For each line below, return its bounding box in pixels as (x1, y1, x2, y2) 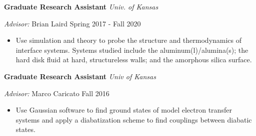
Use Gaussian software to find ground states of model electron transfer (15, 105, 232, 115)
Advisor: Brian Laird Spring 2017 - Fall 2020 (4, 18, 141, 28)
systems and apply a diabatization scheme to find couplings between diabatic (15, 114, 252, 125)
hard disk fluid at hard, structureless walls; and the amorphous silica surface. (15, 54, 252, 65)
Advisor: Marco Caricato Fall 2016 (4, 88, 109, 98)
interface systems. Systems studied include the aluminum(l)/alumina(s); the (15, 44, 248, 55)
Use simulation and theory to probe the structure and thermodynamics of (15, 35, 242, 45)
